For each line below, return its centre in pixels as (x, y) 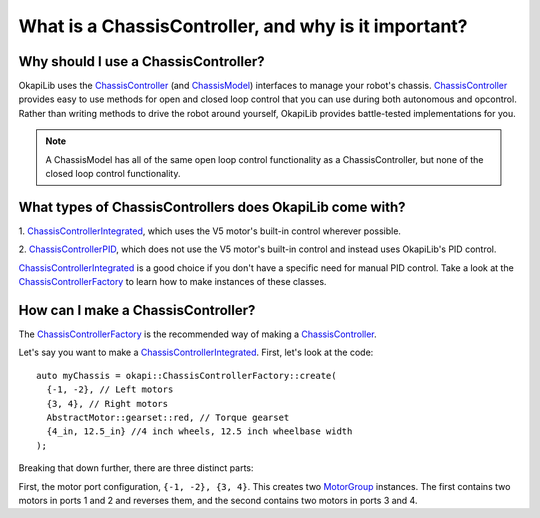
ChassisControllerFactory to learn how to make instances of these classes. (172, 282)
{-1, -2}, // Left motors (110, 389)
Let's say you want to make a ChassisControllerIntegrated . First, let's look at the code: (196, 352)
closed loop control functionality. (113, 174)
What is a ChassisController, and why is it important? (243, 26)
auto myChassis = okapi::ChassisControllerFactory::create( (186, 375)
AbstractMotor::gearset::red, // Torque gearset (168, 417)
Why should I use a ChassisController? (141, 61)
